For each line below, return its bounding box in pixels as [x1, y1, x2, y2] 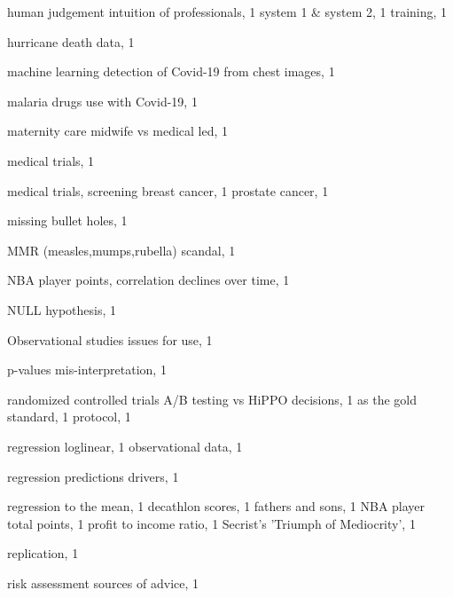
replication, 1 [7, 544, 79, 563]
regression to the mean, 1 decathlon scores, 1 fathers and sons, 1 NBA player [7, 497, 426, 515]
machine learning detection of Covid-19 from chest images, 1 [7, 62, 335, 81]
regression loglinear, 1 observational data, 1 [7, 437, 243, 455]
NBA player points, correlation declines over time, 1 [7, 271, 290, 289]
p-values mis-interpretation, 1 [7, 360, 167, 379]
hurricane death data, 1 [7, 32, 135, 51]
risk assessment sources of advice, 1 [7, 573, 199, 592]
